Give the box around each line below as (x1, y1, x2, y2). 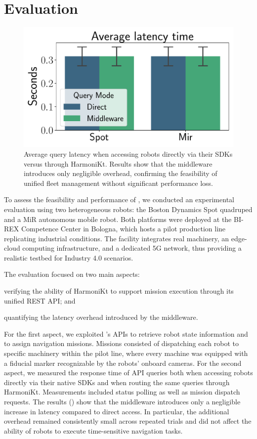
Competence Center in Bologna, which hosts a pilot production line (21, 223, 226, 234)
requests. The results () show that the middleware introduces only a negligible (4, 396, 241, 406)
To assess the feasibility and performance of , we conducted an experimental (4, 194, 234, 205)
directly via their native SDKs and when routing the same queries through (4, 377, 230, 387)
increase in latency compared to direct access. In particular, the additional (4, 406, 229, 416)
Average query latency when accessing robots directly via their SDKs (24, 148, 233, 159)
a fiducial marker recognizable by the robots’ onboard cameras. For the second (4, 357, 242, 368)
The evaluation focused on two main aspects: (4, 269, 140, 279)
